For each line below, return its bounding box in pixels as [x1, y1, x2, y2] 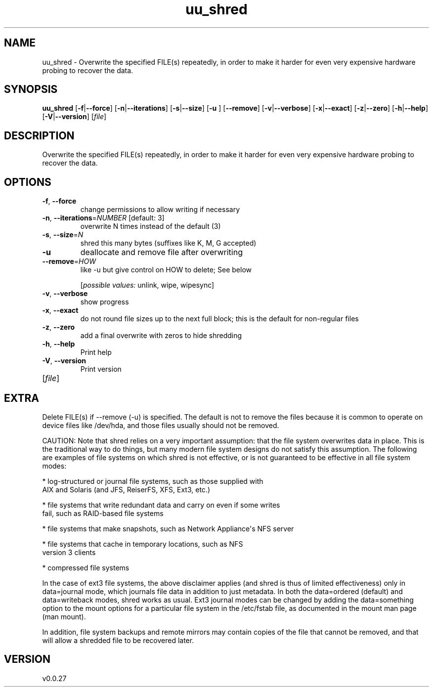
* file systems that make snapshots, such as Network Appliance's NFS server [42, 524, 294, 533]
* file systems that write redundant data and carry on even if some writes [42, 500, 280, 509]
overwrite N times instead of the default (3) [80, 222, 221, 231]
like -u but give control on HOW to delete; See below [80, 265, 252, 274]
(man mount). [42, 612, 86, 621]
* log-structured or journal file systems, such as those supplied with [42, 476, 263, 485]
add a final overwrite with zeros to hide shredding [80, 331, 242, 340]
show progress [80, 298, 129, 306]
